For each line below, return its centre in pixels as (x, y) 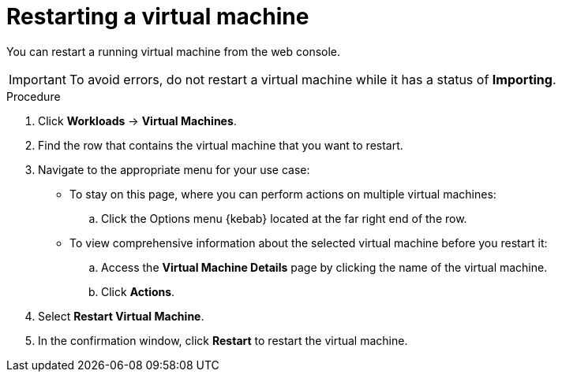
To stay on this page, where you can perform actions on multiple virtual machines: (283, 194)
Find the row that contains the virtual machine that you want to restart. (221, 145)
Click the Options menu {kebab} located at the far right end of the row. (284, 218)
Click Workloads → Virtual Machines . (137, 120)
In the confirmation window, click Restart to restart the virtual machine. (223, 340)
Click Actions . (138, 291)
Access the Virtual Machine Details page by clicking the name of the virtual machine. (324, 267)
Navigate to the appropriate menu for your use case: (174, 169)
